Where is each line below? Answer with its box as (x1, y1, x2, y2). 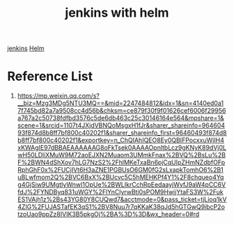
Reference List (7, 68, 93, 84)
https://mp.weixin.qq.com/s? (17, 92, 100, 100)
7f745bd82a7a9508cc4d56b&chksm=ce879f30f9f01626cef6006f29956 (17, 107, 226, 115)
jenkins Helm (7, 44, 45, 53)
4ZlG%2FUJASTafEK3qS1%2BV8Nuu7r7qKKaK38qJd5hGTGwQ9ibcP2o (17, 203, 225, 211)
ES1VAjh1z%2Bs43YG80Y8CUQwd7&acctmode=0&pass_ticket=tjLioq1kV (17, 195, 227, 203)
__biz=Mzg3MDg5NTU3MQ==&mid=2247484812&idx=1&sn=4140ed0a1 (17, 99, 224, 107)
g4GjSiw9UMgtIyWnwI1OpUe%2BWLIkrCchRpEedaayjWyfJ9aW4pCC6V (17, 180, 226, 189)
